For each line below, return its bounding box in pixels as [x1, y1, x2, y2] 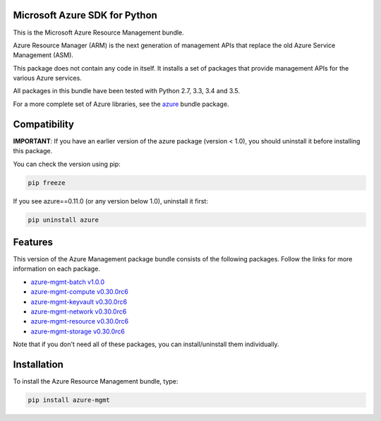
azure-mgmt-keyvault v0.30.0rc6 [30, 297, 127, 306]
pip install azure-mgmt [28, 396, 111, 404]
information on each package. [13, 265, 100, 273]
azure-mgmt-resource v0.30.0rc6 [30, 317, 129, 326]
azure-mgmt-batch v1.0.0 [30, 278, 105, 286]
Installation [13, 358, 64, 370]
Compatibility [13, 118, 74, 130]
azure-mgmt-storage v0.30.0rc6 [30, 327, 125, 336]
